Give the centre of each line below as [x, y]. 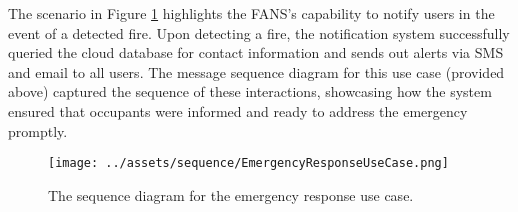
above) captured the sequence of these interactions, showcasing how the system [250, 91]
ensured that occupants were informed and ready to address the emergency [238, 110]
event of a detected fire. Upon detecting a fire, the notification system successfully [259, 32]
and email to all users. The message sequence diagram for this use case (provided [256, 71]
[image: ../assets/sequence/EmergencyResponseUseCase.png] [248, 163]
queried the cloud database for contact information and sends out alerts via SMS [256, 52]
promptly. [38, 130]
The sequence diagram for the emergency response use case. [231, 194]
